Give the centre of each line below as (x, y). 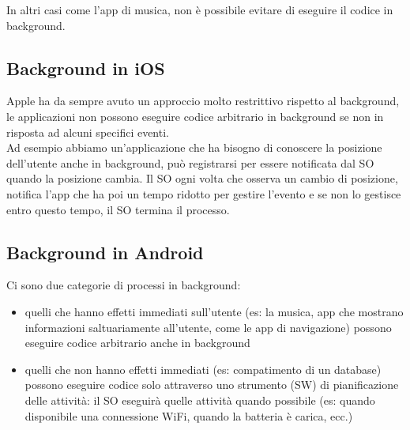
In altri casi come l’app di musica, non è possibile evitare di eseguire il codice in (200, 9)
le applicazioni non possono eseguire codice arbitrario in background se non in (195, 116)
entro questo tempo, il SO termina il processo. (118, 209)
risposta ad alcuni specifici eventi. (88, 132)
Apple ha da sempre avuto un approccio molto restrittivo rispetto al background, (203, 101)
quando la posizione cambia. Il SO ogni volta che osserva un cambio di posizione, (202, 178)
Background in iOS (86, 68)
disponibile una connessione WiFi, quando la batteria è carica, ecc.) (189, 415)
